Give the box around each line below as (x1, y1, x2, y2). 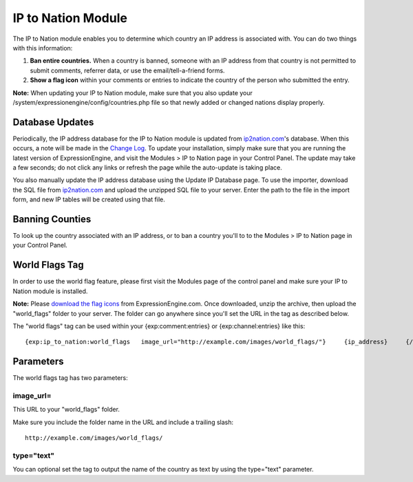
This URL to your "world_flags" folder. (12, 405, 120, 414)
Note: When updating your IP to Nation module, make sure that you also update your (12, 88, 253, 97)
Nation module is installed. (12, 287, 88, 295)
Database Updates (12, 116, 94, 128)
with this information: (12, 43, 73, 52)
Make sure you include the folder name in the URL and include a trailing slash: (12, 418, 234, 426)
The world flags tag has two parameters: (12, 374, 128, 382)
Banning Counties (12, 213, 92, 225)
